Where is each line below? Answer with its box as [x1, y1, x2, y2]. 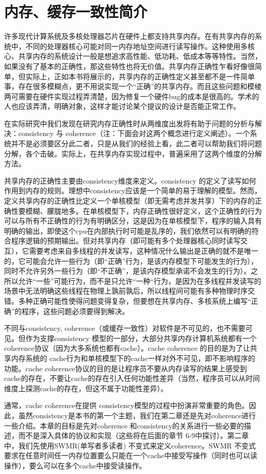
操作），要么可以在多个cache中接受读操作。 [4, 460, 147, 470]
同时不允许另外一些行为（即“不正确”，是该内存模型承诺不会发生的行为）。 [4, 265, 251, 276]
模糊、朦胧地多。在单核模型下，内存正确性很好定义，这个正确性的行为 [25, 205, 262, 216]
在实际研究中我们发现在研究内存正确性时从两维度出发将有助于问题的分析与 [4, 118, 255, 128]
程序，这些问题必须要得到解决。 [21, 305, 129, 316]
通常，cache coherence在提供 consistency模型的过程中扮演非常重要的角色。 [4, 400, 249, 411]
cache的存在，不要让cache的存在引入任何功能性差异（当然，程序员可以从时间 [4, 373, 260, 383]
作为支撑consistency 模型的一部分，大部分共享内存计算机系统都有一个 [25, 332, 257, 343]
